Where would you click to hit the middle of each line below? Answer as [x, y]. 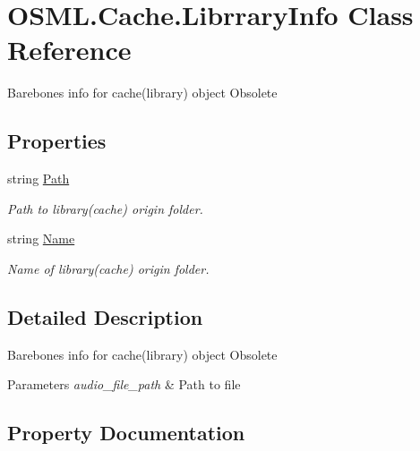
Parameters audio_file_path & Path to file [124, 384]
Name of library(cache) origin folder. [108, 268]
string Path [39, 179]
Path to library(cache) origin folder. [105, 208]
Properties [57, 141]
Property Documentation [126, 433]
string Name [41, 238]
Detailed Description [105, 316]
